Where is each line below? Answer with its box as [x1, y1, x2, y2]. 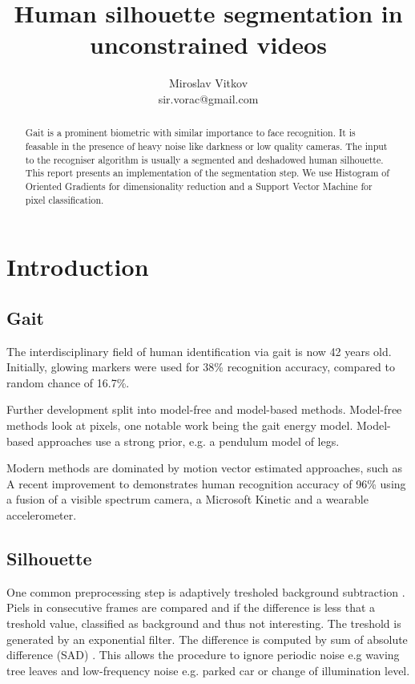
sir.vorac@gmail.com [158, 90, 259, 107]
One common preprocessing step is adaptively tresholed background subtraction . [6, 583, 405, 600]
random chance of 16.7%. [6, 374, 130, 391]
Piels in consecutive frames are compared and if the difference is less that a [6, 599, 376, 616]
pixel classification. [25, 192, 104, 206]
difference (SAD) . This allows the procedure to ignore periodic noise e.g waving [6, 646, 400, 663]
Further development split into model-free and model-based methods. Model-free [6, 401, 402, 418]
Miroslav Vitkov [168, 75, 248, 91]
